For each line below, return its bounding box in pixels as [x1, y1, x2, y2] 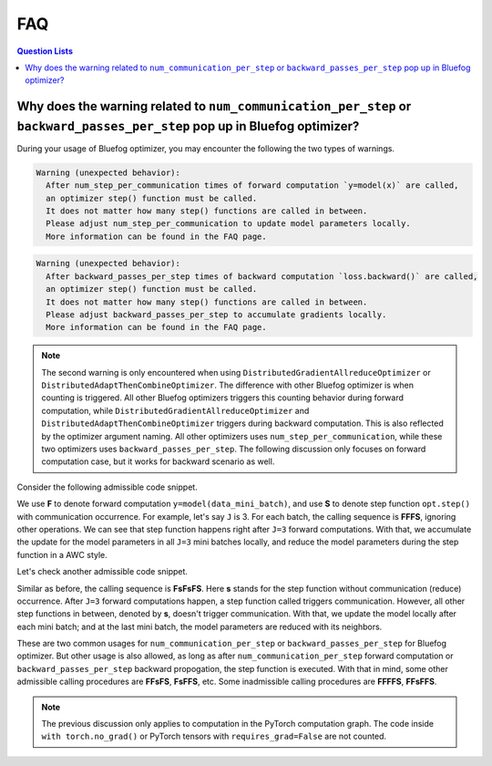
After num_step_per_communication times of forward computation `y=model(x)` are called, [46, 181, 459, 191]
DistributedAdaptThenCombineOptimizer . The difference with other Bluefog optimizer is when [41, 379, 415, 391]
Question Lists [16, 46, 73, 57]
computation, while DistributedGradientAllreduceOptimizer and [41, 405, 310, 416]
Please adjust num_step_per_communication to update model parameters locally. [46, 219, 412, 229]
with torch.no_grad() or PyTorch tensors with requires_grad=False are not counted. [41, 730, 387, 742]
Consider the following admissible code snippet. [16, 481, 198, 492]
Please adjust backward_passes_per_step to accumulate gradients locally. [46, 309, 387, 319]
